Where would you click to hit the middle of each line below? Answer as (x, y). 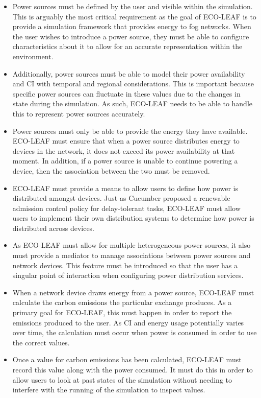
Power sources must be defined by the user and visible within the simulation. (133, 6)
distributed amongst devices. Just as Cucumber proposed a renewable (121, 198)
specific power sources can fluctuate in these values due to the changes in (126, 93)
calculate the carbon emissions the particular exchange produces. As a (122, 302)
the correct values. (41, 342)
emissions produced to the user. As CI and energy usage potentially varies (128, 322)
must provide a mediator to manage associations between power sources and (132, 255)
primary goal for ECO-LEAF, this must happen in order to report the (122, 312)
